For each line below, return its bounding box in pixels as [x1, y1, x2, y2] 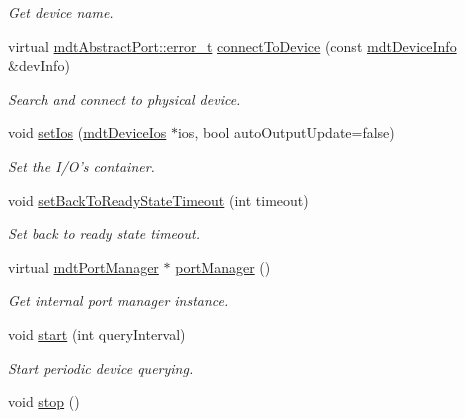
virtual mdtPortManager [8, 256, 159, 277]
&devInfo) [8, 55, 70, 76]
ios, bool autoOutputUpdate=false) [177, 122, 395, 143]
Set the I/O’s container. [8, 155, 155, 176]
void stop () [8, 391, 80, 412]
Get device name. [8, 2, 114, 22]
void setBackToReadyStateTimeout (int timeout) [8, 189, 309, 210]
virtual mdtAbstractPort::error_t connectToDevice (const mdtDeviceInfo [8, 35, 457, 56]
